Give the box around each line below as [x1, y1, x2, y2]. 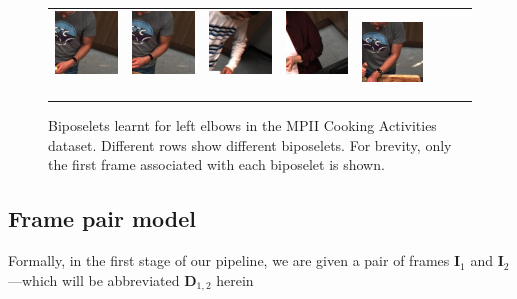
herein [216, 269, 254, 290]
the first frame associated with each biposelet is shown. [48, 154, 385, 175]
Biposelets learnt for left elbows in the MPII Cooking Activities [48, 115, 437, 136]
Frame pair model [8, 203, 197, 234]
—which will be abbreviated [8, 269, 180, 290]
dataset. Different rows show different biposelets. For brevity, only [48, 134, 452, 155]
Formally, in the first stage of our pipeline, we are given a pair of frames [8, 250, 450, 271]
